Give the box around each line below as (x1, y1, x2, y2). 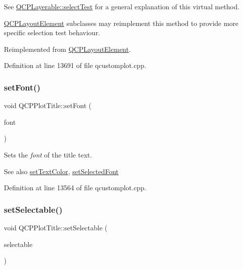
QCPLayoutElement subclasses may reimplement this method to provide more (4, 18, 239, 28)
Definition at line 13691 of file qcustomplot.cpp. (4, 60, 146, 70)
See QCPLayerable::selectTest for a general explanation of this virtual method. (4, 1, 240, 11)
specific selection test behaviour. (4, 27, 101, 38)
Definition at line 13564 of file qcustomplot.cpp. (4, 182, 146, 193)
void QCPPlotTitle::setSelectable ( (4, 222, 108, 232)
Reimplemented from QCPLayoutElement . (4, 44, 131, 54)
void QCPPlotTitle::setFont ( (4, 100, 92, 111)
